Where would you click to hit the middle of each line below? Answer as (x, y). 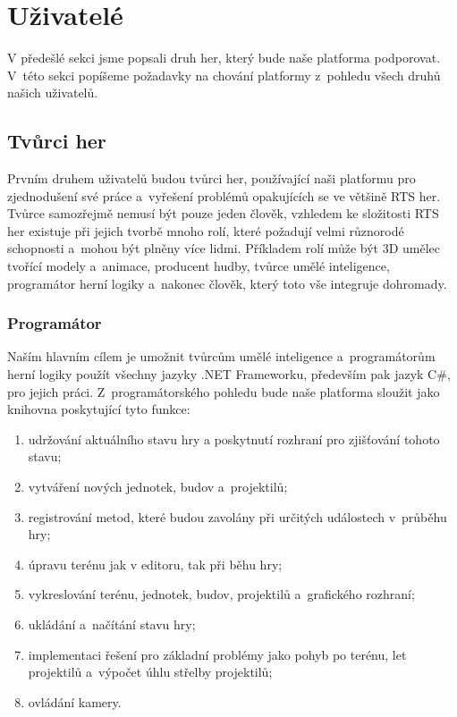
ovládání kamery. (75, 701)
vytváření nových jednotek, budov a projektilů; (158, 487)
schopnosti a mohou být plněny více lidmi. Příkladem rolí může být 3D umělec (224, 248)
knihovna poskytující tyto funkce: (99, 409)
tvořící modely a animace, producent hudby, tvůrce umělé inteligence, (199, 266)
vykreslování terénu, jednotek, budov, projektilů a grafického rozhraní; (221, 594)
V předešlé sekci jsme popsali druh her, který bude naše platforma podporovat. (224, 58)
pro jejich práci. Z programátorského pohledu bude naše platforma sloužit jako (224, 391)
